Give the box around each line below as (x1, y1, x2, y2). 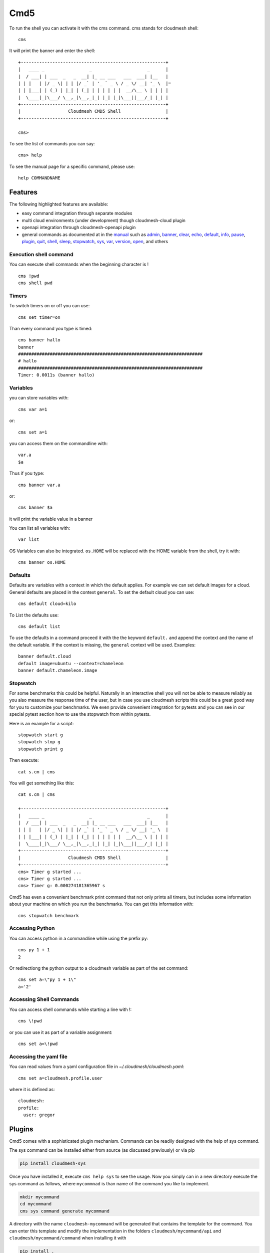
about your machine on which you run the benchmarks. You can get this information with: (9, 901, 193, 907)
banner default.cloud (18, 654, 71, 659)
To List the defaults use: (9, 612, 59, 618)
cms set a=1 (18, 429, 47, 435)
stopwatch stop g (18, 739, 60, 745)
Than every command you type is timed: (9, 325, 92, 331)
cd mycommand (19, 1201, 52, 1207)
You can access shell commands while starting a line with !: (9, 1006, 132, 1012)
